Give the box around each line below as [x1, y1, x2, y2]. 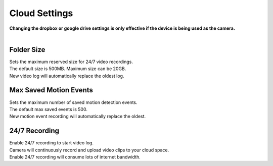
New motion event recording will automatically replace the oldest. [9, 114, 146, 120]
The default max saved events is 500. [9, 106, 88, 112]
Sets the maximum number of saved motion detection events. [9, 99, 138, 105]
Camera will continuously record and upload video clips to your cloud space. [9, 147, 169, 153]
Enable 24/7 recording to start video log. [9, 140, 94, 146]
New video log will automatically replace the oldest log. [9, 73, 124, 79]
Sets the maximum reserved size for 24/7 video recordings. [9, 59, 133, 65]
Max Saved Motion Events [9, 86, 94, 94]
